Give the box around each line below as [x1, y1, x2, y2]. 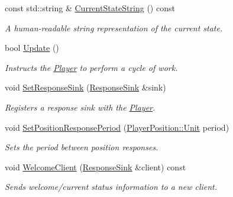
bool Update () [5, 41, 59, 54]
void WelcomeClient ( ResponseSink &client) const [5, 160, 186, 173]
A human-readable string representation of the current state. [5, 21, 223, 34]
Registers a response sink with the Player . [5, 101, 156, 113]
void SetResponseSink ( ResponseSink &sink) [5, 81, 166, 93]
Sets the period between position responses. [5, 141, 158, 153]
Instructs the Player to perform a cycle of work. [5, 61, 178, 73]
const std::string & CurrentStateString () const [5, 2, 175, 14]
